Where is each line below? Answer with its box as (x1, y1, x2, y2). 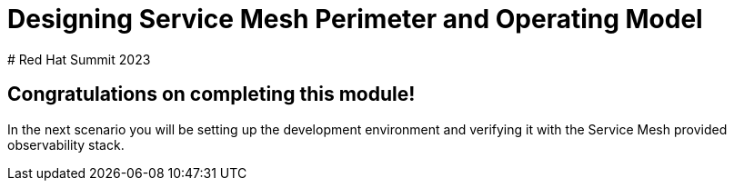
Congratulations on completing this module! (7, 83, 416, 106)
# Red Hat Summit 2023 (7, 51, 151, 67)
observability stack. (7, 136, 125, 153)
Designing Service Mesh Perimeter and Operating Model (7, 4, 703, 35)
